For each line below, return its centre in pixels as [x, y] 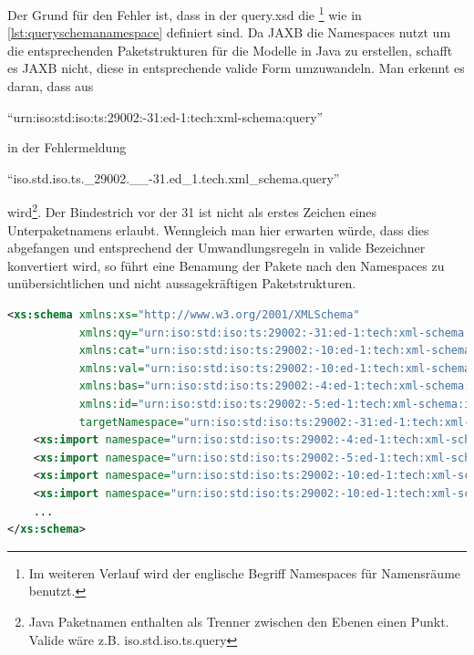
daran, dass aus [51, 86]
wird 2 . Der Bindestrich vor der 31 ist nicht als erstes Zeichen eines [192, 211]
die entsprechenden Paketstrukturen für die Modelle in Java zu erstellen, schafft [230, 50]
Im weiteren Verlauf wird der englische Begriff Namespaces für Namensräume [245, 572]
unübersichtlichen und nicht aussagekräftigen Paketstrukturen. [182, 283]
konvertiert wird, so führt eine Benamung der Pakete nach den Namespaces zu [226, 265]
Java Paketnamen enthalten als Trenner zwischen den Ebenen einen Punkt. [239, 621]
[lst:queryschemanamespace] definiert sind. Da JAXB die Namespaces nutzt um [229, 32]
